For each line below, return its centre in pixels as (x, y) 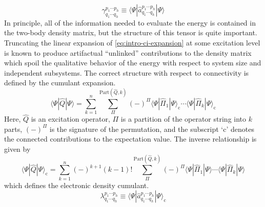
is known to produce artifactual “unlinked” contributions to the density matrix (128, 52)
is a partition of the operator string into (184, 119)
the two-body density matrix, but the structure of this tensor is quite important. (131, 32)
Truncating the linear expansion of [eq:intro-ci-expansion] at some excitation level (132, 42)
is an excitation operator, (70, 119)
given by (17, 149)
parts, (13, 129)
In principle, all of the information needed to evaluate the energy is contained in (130, 22)
